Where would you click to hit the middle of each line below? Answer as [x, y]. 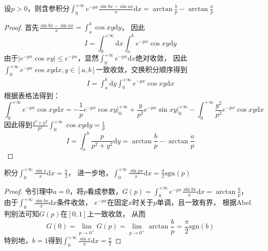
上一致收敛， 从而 [116, 214]
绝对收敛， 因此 [161, 58]
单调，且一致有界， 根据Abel [204, 202]
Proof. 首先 [22, 27]
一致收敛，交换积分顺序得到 [142, 69]
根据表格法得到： [32, 95]
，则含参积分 [48, 8]
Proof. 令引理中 [29, 191]
